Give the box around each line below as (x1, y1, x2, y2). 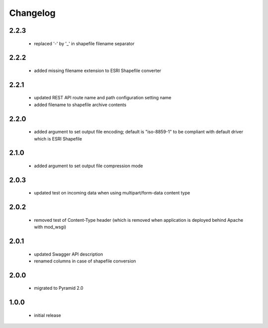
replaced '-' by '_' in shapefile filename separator (34, 40, 135, 47)
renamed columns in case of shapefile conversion (34, 258, 136, 264)
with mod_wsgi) (34, 224, 67, 230)
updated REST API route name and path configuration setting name (34, 95, 172, 101)
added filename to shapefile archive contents (34, 102, 127, 108)
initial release (34, 312, 62, 318)
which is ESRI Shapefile (34, 135, 82, 141)
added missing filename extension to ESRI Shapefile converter (34, 67, 161, 73)
